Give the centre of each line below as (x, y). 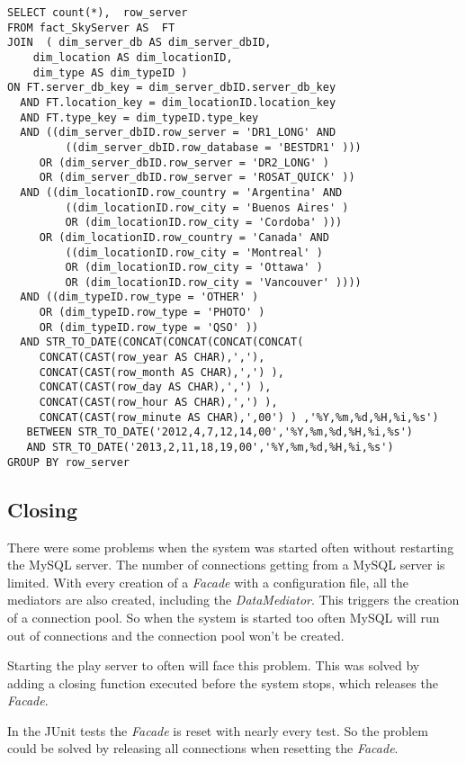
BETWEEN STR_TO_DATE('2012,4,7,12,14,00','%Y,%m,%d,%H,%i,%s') (220, 432)
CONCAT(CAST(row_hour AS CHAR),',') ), (158, 403)
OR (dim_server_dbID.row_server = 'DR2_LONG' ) (184, 162)
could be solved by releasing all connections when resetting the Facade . (203, 748)
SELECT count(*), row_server (98, 13)
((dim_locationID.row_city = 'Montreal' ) (194, 252)
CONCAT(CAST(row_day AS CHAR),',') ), (155, 387)
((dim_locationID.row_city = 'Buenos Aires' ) (207, 207)
